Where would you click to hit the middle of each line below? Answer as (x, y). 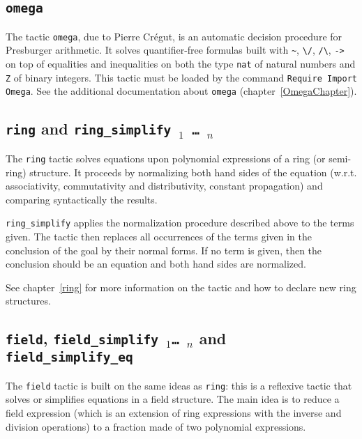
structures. (28, 301)
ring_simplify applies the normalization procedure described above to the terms (180, 223)
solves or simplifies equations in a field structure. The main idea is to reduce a (173, 399)
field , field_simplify (82, 338)
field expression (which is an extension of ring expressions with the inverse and (174, 412)
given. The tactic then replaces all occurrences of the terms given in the (159, 236)
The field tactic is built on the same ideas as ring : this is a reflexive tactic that (179, 385)
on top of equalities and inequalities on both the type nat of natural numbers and (181, 64)
